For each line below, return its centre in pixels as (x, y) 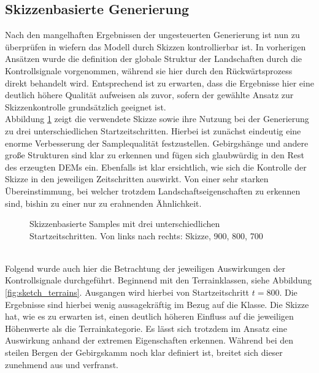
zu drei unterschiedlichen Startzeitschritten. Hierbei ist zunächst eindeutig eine (153, 130)
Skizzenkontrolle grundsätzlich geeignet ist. (86, 106)
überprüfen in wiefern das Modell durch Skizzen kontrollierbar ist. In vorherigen (156, 46)
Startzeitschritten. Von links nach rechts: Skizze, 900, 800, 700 (146, 235)
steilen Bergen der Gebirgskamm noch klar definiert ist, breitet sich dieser (144, 352)
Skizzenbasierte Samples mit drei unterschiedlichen (125, 224)
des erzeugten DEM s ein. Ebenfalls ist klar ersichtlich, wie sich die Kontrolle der (156, 167)
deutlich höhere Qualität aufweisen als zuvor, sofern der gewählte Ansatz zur (149, 95)
